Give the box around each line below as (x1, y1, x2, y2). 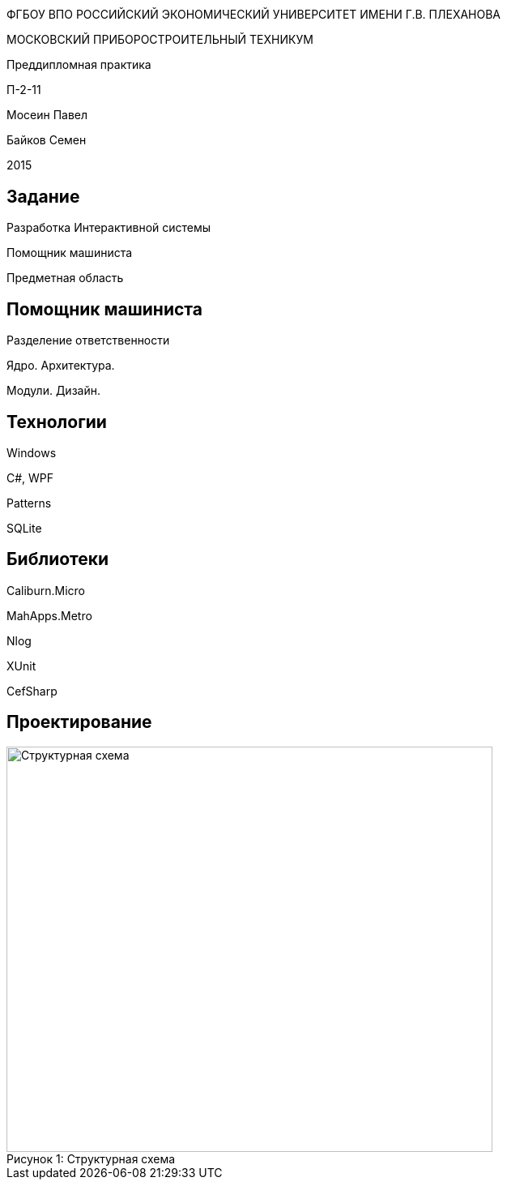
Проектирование (6, 712, 152, 733)
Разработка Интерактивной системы (6, 221, 211, 235)
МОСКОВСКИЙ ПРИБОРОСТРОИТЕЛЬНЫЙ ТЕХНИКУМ (6, 32, 313, 47)
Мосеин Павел (6, 108, 88, 122)
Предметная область (6, 271, 124, 285)
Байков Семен (6, 133, 87, 148)
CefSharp (6, 683, 58, 698)
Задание (6, 186, 80, 207)
